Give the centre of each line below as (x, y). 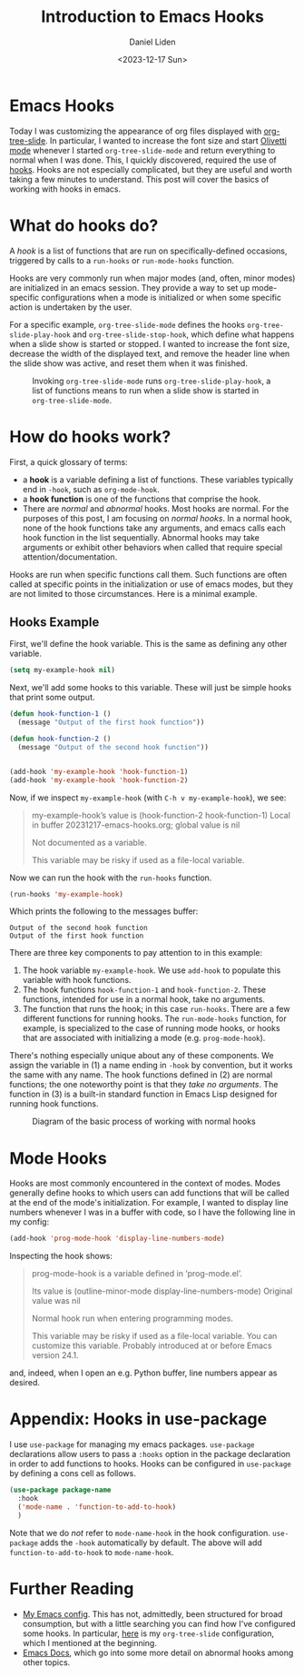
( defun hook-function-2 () (60, 739)
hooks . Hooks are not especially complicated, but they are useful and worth (151, 169)
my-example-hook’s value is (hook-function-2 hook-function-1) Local (161, 815)
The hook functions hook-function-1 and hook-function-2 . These (144, 990)
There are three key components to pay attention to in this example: (136, 953)
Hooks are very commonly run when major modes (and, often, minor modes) (152, 278)
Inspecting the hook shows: (61, 1256)
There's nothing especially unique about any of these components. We (142, 1056)
